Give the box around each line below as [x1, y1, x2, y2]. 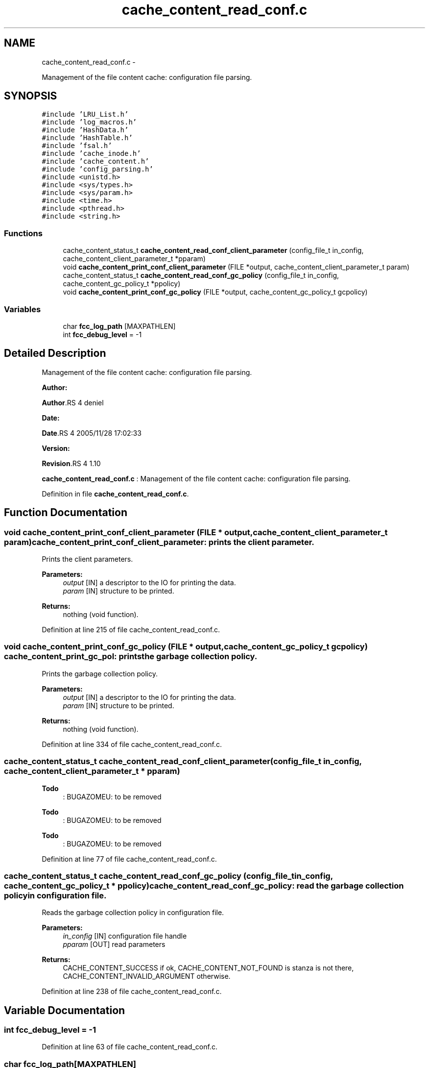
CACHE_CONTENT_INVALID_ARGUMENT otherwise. [63, 972, 231, 981]
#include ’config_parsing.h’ [42, 165, 153, 174]
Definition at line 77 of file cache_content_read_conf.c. [42, 854, 217, 863]
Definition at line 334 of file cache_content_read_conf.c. [42, 740, 222, 748]
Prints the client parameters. [42, 555, 133, 563]
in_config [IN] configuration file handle [63, 932, 187, 941]
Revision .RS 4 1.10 [42, 459, 101, 468]
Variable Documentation [4, 1004, 125, 1017]
